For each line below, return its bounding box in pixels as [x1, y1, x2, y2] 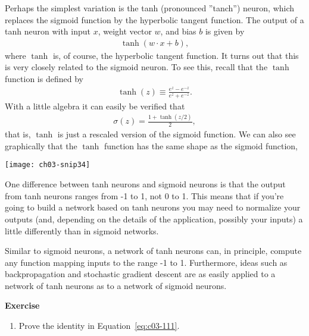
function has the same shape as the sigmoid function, [104, 139, 298, 152]
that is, [5, 128, 31, 140]
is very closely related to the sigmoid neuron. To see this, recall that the [5, 61, 268, 73]
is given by [205, 25, 245, 37]
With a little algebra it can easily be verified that [5, 99, 185, 112]
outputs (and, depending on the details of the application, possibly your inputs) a [5, 212, 303, 225]
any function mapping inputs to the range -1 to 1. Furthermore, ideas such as [5, 256, 288, 268]
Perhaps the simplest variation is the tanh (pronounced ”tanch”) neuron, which [5, 2, 295, 14]
